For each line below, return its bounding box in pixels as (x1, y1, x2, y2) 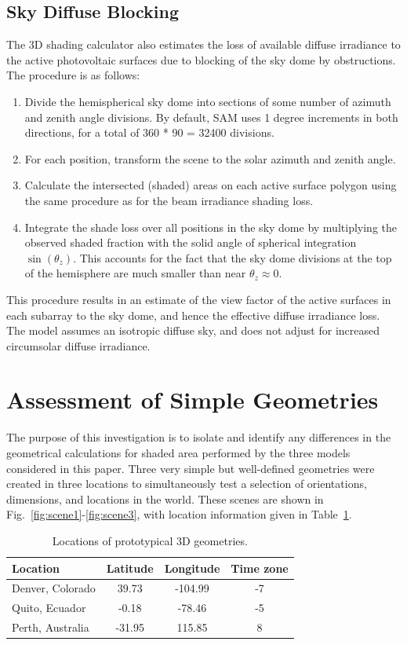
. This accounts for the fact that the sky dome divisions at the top (73, 249, 392, 266)
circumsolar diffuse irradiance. (6, 337, 151, 354)
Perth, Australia (12, 619, 89, 636)
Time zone (231, 559, 289, 576)
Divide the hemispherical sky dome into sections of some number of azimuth (24, 93, 391, 109)
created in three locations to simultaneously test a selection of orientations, (6, 475, 367, 492)
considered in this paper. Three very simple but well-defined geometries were (6, 460, 375, 476)
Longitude (164, 559, 220, 576)
